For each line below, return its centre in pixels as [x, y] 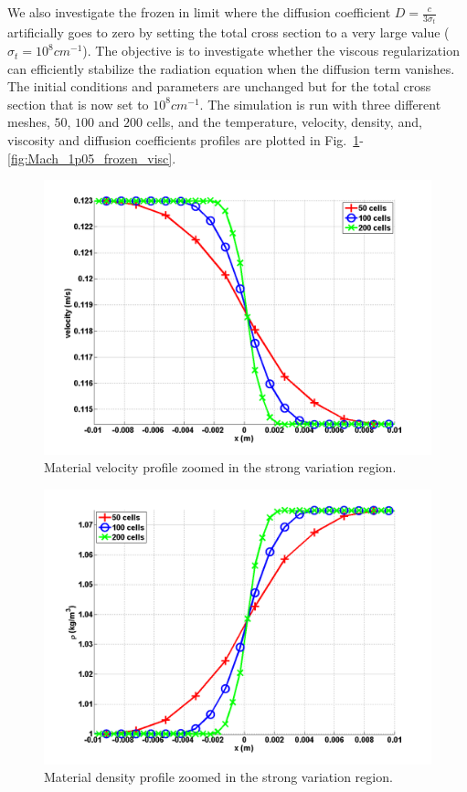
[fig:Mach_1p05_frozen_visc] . [92, 158]
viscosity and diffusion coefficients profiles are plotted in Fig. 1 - [186, 140]
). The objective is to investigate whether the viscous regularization [271, 51]
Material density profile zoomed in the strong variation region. [218, 777]
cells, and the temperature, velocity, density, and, [284, 122]
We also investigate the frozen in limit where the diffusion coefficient [199, 12]
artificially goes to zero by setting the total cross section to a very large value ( [228, 32]
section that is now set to [78, 104]
